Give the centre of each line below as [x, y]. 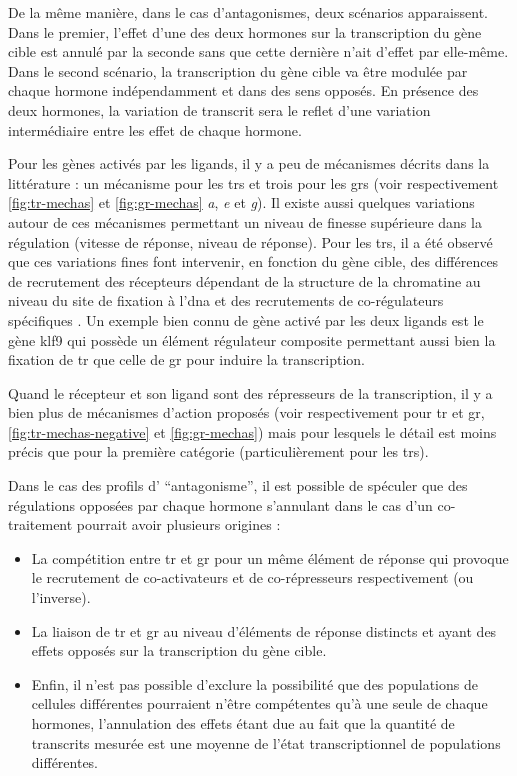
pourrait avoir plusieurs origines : [178, 524]
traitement [40, 524]
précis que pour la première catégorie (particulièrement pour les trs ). [218, 451]
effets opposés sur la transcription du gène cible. [179, 650]
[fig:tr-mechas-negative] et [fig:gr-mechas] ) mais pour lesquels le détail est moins [252, 431]
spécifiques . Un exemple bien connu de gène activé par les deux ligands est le [246, 319]
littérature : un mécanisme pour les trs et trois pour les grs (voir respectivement [253, 182]
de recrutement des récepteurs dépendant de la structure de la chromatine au [244, 280]
